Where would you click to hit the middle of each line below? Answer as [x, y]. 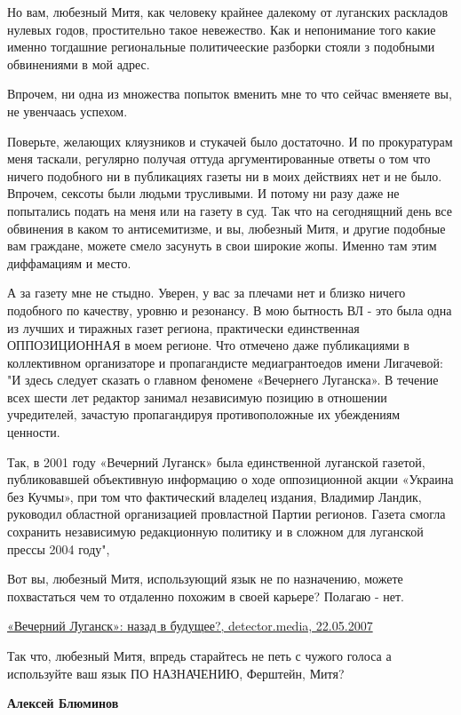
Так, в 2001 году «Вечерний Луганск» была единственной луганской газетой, [216, 461]
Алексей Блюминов [63, 703]
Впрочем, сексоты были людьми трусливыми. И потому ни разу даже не [203, 193]
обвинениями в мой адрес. [79, 64]
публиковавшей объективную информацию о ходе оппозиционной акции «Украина [230, 479]
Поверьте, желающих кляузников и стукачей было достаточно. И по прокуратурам [230, 141]
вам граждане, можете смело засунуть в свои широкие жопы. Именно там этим [222, 246]
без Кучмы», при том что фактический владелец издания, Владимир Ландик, [215, 496]
